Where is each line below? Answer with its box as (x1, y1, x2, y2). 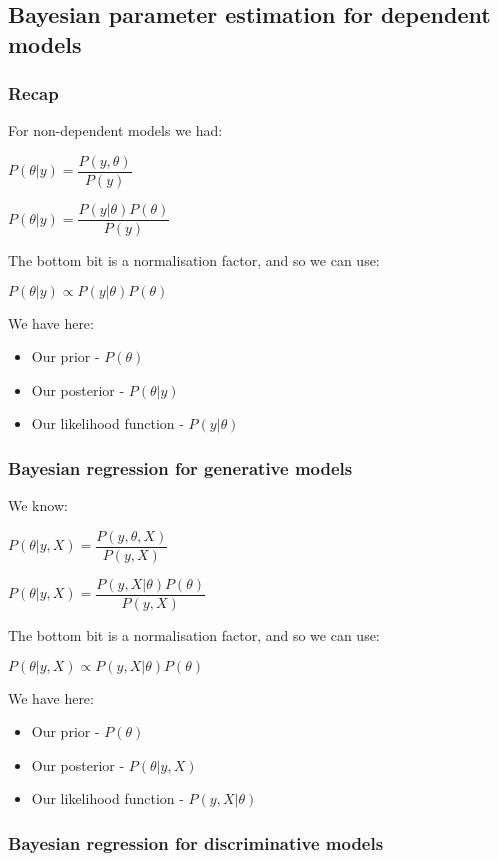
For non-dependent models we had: (8, 120, 223, 141)
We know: (8, 495, 68, 516)
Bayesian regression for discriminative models (8, 830, 384, 855)
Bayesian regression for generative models (8, 456, 353, 480)
